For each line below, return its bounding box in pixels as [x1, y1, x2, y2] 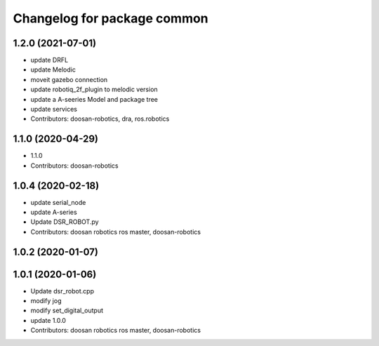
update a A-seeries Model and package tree [30, 95, 158, 103]
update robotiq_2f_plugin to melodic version [30, 85, 158, 94]
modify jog [30, 297, 62, 305]
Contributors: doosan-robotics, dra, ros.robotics [30, 114, 170, 123]
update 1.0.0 [30, 316, 67, 324]
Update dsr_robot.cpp [30, 286, 95, 295]
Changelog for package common [13, 11, 208, 26]
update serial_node [30, 198, 86, 206]
